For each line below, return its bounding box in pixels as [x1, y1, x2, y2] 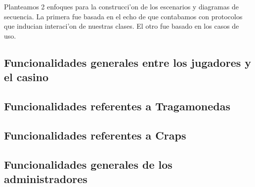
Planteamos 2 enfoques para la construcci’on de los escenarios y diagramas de [4, 1, 239, 11]
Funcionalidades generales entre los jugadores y [4, 54, 252, 70]
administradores [4, 171, 87, 186]
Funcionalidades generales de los [4, 156, 172, 172]
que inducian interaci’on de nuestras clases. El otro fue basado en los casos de [4, 21, 239, 31]
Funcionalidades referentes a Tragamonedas [4, 98, 231, 113]
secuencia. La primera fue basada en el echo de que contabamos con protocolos [4, 11, 243, 21]
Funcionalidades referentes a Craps [4, 127, 186, 142]
